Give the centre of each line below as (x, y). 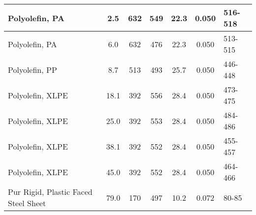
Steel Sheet (27, 203)
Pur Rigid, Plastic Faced (50, 192)
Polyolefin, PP (32, 69)
